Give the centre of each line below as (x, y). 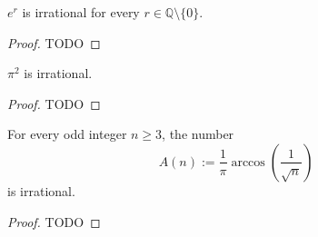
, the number (198, 134)
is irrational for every (81, 12)
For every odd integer (67, 134)
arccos (248, 162)
